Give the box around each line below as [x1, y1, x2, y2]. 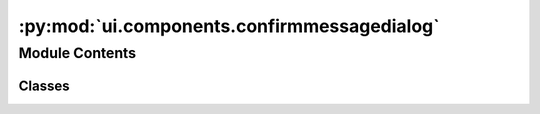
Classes [18, 77, 70, 94]
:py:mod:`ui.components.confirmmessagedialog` [18, 15, 440, 37]
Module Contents [18, 44, 137, 62]
